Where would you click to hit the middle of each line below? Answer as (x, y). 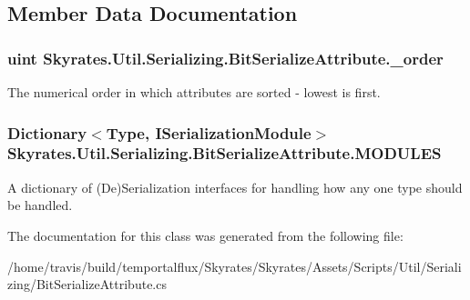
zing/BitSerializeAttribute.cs (87, 284)
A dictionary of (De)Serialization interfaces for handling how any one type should (235, 187)
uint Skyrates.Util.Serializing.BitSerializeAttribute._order (225, 58)
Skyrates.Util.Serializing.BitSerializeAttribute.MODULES (225, 153)
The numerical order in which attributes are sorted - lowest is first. (194, 92)
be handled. (40, 205)
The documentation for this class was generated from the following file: (205, 235)
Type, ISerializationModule (209, 132)
